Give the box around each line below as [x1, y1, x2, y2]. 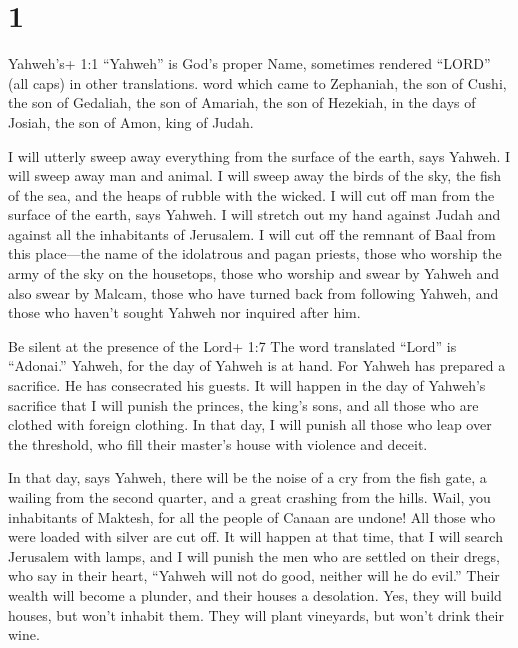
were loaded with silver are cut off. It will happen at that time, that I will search [8, 526, 503, 547]
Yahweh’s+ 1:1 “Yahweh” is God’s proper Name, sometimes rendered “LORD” [8, 53, 491, 74]
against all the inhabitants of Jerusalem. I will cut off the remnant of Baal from [8, 223, 496, 244]
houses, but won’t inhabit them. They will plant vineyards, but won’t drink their [8, 604, 504, 625]
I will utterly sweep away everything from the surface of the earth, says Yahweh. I [8, 145, 511, 166]
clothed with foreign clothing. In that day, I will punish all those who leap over [8, 414, 492, 435]
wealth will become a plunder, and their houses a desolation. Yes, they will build [8, 584, 502, 605]
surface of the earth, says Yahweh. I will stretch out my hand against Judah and [8, 204, 501, 225]
